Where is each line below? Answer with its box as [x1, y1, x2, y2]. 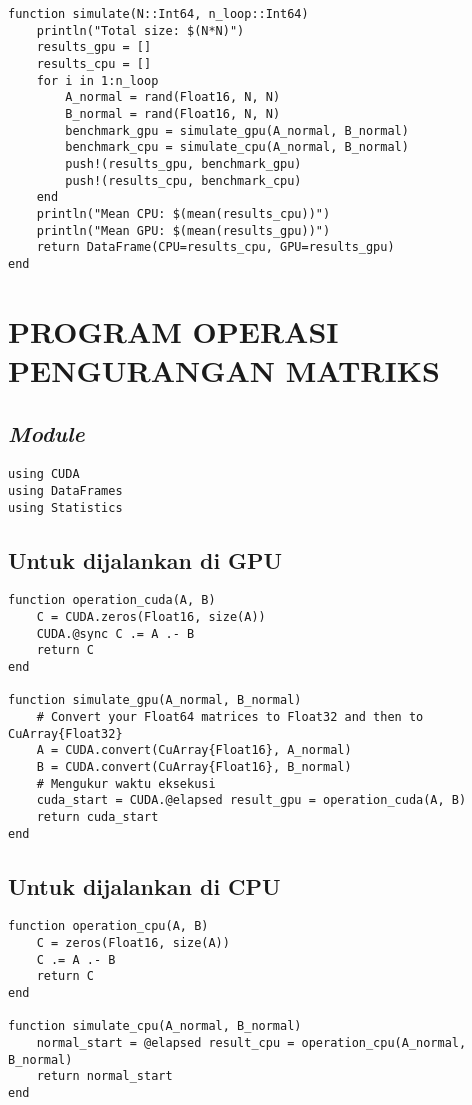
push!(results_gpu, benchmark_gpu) [65, 156, 302, 171]
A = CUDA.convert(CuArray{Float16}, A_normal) [36, 743, 352, 758]
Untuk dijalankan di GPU [8, 544, 283, 575]
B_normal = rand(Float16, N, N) [65, 106, 281, 121]
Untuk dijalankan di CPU [8, 870, 281, 901]
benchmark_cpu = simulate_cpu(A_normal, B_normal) [65, 140, 409, 155]
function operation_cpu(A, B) [8, 919, 209, 934]
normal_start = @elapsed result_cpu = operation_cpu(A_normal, [36, 1036, 467, 1051]
